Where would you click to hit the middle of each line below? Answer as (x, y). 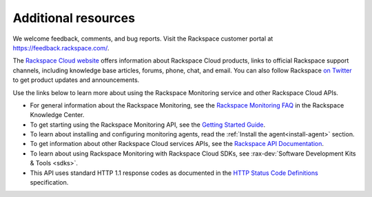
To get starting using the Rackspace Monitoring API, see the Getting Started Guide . (148, 125)
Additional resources (74, 18)
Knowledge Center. (57, 115)
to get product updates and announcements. (76, 80)
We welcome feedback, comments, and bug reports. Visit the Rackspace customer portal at (143, 39)
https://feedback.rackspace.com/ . (61, 48)
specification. (49, 183)
